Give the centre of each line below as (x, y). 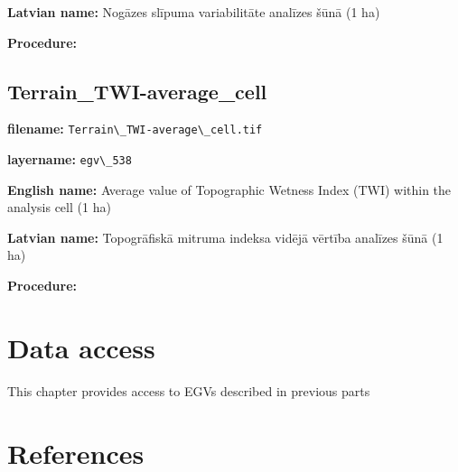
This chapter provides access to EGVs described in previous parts (189, 390)
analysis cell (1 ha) (59, 207)
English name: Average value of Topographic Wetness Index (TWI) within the (229, 189)
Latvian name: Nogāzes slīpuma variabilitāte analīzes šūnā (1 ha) (194, 12)
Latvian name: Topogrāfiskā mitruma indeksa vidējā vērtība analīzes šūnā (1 (225, 237)
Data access (81, 347)
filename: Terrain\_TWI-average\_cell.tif (135, 129)
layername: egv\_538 (70, 159)
